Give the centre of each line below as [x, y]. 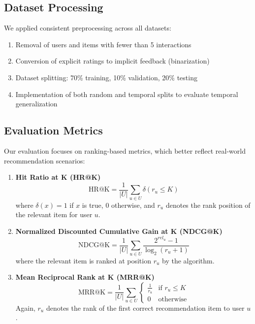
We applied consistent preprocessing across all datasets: [88, 28]
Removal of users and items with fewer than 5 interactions [103, 44]
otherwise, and [133, 205]
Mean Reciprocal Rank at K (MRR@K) [85, 277]
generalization [36, 104]
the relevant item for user [54, 214]
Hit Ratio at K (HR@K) [58, 177]
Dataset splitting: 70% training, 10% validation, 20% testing [106, 77]
